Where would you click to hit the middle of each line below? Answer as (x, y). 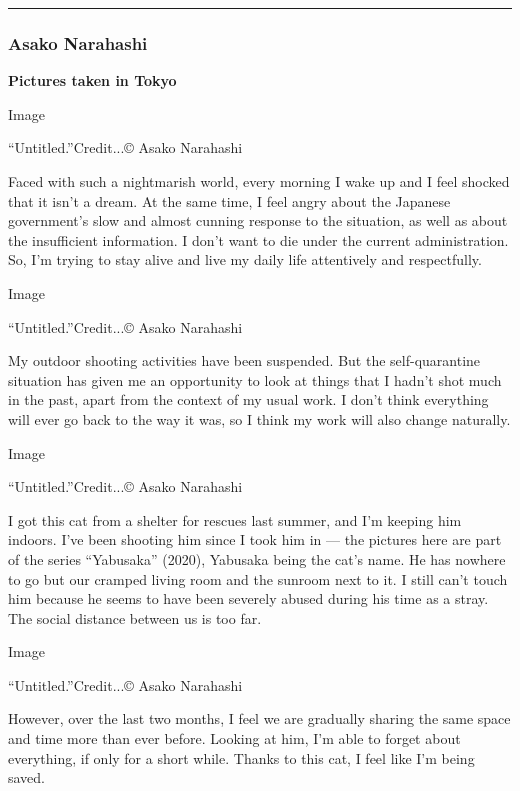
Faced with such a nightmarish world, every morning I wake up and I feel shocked (259, 181)
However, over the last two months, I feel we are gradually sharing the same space (259, 718)
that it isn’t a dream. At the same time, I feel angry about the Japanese (229, 200)
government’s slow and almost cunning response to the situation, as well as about (258, 220)
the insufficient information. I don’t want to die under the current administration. (258, 239)
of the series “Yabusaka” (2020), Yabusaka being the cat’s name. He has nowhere (257, 558)
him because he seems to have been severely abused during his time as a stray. (248, 598)
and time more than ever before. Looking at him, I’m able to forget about (234, 738)
